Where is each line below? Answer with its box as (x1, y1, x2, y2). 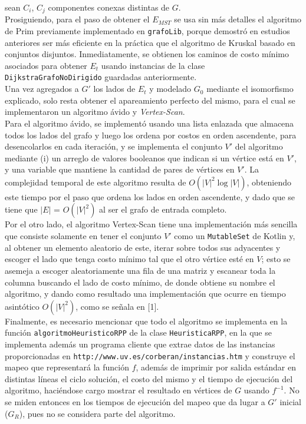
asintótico (5, 300, 40, 312)
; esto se (261, 253, 291, 265)
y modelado (149, 82, 192, 95)
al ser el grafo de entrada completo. (99, 203, 227, 216)
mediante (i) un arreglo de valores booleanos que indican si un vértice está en (5, 151, 284, 164)
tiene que (5, 203, 38, 216)
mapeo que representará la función (5, 361, 129, 373)
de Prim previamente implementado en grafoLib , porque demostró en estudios (5, 25, 290, 37)
